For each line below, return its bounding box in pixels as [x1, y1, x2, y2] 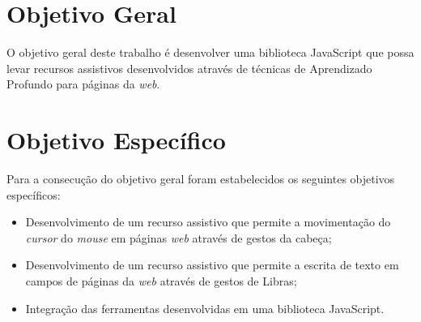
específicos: [6, 186, 61, 203]
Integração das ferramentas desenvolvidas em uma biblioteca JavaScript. [25, 299, 385, 316]
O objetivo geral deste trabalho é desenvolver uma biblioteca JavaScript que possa [6, 44, 415, 61]
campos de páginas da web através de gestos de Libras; [25, 273, 297, 289]
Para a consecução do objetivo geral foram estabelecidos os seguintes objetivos [6, 170, 395, 187]
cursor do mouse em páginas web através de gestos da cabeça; [25, 229, 332, 246]
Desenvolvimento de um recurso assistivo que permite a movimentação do [25, 213, 391, 230]
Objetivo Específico [6, 123, 226, 157]
